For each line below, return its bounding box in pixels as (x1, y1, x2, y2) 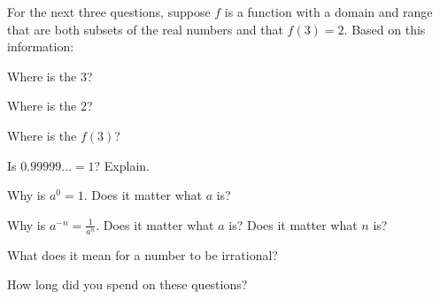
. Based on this (344, 19, 426, 38)
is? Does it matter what (228, 215, 358, 234)
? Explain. (94, 156, 150, 174)
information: (7, 37, 74, 56)
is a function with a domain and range (224, 3, 433, 20)
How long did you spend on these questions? (7, 275, 248, 294)
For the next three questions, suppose (7, 3, 211, 20)
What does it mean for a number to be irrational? (7, 245, 278, 264)
